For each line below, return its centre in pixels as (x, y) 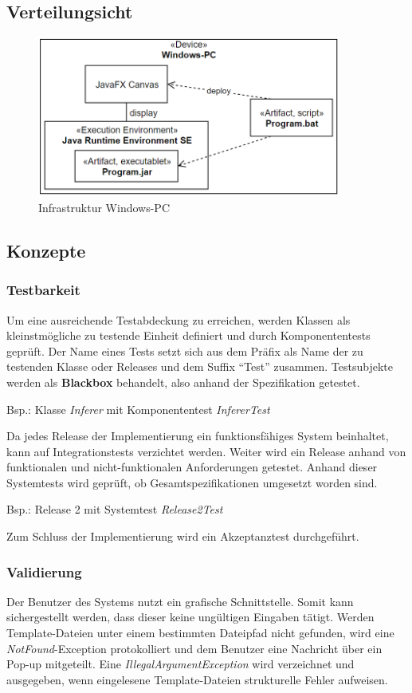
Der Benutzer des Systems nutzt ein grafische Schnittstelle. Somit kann (180, 601)
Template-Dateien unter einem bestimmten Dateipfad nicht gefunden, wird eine (200, 633)
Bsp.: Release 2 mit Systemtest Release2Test (115, 509)
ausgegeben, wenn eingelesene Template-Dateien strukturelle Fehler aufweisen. (197, 679)
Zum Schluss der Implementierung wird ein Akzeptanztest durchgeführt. (183, 536)
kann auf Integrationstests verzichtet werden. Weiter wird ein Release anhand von (206, 451)
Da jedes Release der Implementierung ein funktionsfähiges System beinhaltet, (198, 436)
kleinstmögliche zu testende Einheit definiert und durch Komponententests (188, 335)
